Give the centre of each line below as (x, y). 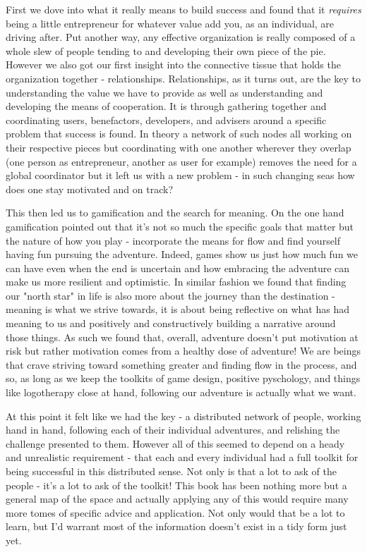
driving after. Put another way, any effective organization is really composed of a (181, 37)
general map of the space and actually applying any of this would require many (177, 499)
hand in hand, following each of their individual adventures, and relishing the (173, 430)
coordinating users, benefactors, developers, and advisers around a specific (166, 119)
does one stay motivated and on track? (90, 189)
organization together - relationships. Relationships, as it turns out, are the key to (183, 78)
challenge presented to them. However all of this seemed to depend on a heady (175, 443)
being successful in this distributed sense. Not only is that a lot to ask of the (171, 471)
